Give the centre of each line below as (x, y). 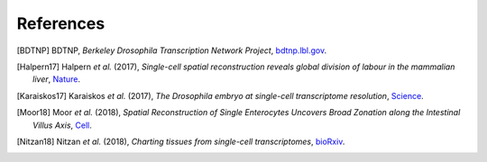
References (61, 23)
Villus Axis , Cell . (62, 125)
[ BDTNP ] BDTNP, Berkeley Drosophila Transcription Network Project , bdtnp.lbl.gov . (172, 50)
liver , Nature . (57, 79)
